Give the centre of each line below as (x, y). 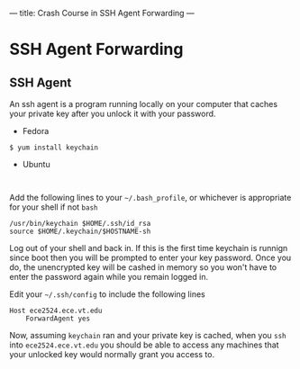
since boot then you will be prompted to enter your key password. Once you (150, 257)
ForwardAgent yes (58, 319)
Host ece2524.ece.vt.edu (56, 310)
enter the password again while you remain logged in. (109, 277)
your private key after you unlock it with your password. (113, 113)
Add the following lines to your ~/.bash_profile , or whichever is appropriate (150, 198)
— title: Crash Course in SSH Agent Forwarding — (102, 13)
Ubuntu (36, 164)
